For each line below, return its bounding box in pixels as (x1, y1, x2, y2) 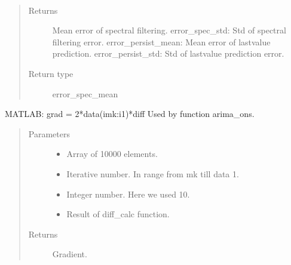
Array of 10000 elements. (66, 147, 158, 160)
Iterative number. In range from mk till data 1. (66, 167, 239, 180)
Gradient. (52, 248, 87, 260)
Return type (28, 67, 73, 79)
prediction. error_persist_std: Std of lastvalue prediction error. (52, 47, 284, 60)
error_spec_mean (52, 87, 118, 100)
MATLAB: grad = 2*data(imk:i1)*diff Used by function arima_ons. (5, 107, 255, 120)
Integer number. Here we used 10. (66, 187, 190, 200)
